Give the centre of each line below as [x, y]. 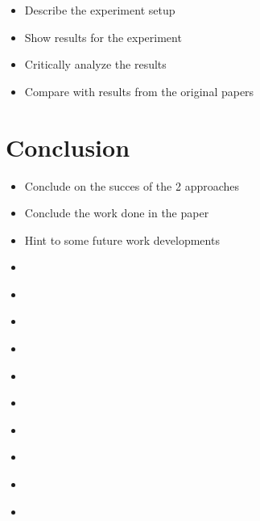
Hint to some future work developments [122, 239]
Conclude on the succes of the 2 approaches [132, 185]
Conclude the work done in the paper [117, 213]
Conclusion [68, 147]
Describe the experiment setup [100, 10]
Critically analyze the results [95, 64]
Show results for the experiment [103, 37]
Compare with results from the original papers [139, 91]
